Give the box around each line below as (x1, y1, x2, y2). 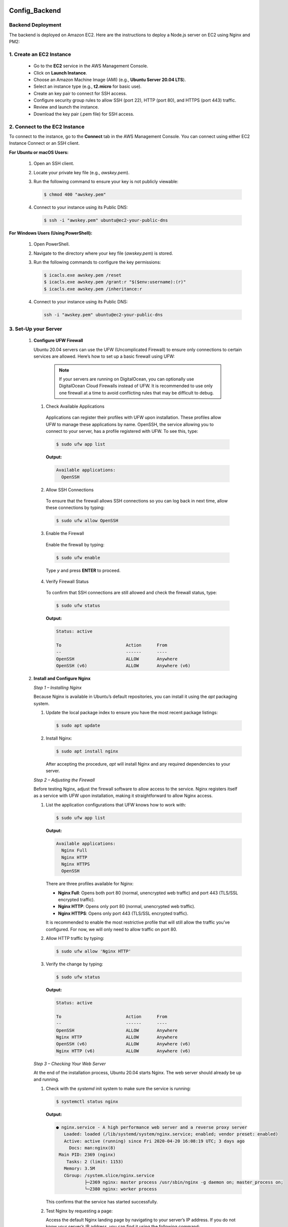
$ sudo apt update (56, 722, 100, 728)
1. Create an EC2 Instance (9, 51, 71, 57)
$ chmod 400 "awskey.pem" (44, 191, 106, 197)
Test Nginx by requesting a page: (46, 1208, 113, 1214)
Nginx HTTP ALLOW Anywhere (56, 1034, 178, 1040)
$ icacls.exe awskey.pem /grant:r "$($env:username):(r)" (44, 279, 186, 285)
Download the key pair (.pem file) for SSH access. (33, 111, 135, 117)
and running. (33, 1076, 60, 1082)
